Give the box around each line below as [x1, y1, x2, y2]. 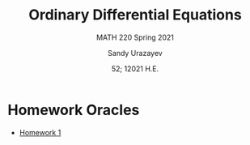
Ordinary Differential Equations [28, 6, 242, 24]
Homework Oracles [7, 100, 140, 119]
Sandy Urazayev [108, 48, 163, 58]
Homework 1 [19, 127, 61, 137]
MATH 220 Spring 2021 [95, 32, 175, 42]
